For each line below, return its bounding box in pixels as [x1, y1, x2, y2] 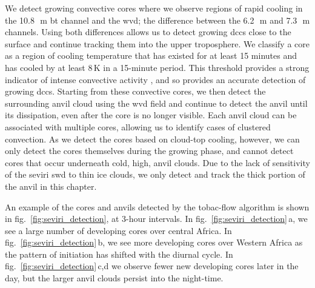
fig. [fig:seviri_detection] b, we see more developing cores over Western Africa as [5, 236, 303, 249]
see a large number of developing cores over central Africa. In [5, 224, 232, 236]
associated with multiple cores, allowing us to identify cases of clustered [5, 120, 271, 133]
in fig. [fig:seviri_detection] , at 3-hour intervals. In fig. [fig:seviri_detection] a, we [5, 212, 308, 225]
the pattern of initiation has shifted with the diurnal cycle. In [5, 247, 233, 260]
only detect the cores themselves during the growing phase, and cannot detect [5, 144, 294, 157]
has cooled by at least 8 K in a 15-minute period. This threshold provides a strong [5, 61, 310, 73]
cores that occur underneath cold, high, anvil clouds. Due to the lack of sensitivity [5, 156, 310, 169]
